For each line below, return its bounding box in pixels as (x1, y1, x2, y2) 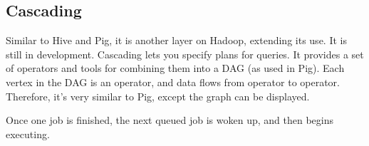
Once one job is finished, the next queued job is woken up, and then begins (6, 113, 333, 127)
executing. (6, 126, 50, 141)
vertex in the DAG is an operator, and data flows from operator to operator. (6, 74, 340, 89)
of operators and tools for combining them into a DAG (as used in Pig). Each (6, 61, 345, 75)
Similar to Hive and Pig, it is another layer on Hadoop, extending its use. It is (6, 33, 347, 48)
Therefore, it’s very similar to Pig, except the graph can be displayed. (6, 88, 310, 103)
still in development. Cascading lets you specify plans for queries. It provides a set (6, 46, 364, 61)
